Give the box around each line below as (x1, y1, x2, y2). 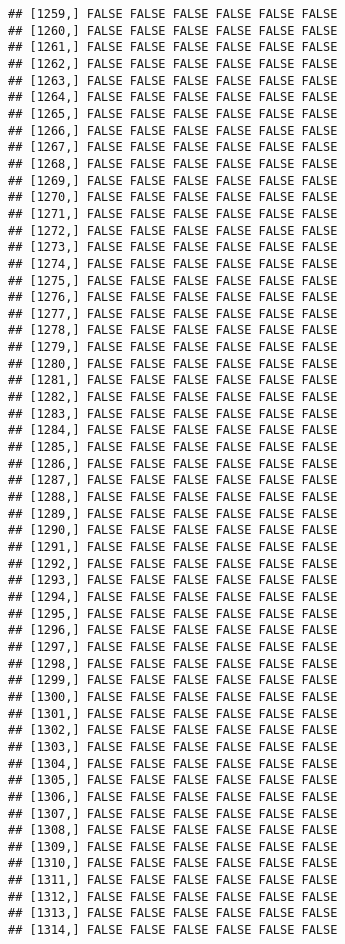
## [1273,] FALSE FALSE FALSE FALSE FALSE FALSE (8, 240, 338, 255)
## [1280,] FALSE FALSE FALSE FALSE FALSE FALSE (8, 356, 338, 371)
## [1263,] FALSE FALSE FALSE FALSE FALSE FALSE (8, 73, 338, 88)
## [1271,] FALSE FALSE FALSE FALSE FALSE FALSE (8, 206, 338, 221)
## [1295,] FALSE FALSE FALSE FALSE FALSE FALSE (8, 606, 338, 621)
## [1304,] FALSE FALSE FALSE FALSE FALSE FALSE (8, 756, 338, 771)
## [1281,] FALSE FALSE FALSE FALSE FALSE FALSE (8, 373, 338, 388)
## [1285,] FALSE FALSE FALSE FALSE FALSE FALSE (8, 440, 338, 455)
